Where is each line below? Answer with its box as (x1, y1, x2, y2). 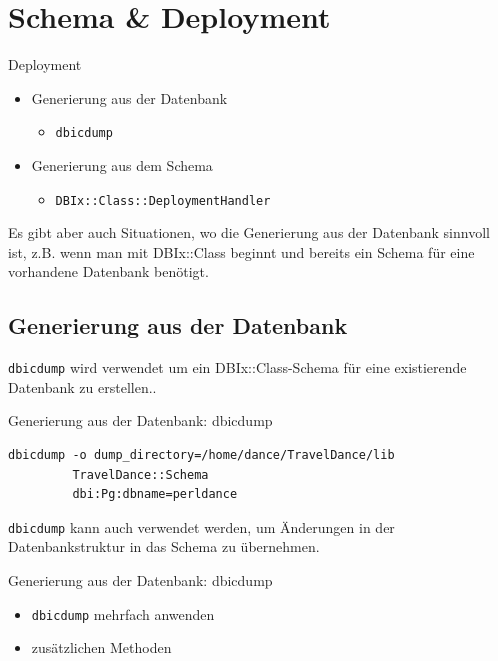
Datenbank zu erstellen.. (8, 376, 157, 397)
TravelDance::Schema (72, 467, 209, 482)
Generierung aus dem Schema (31, 154, 213, 175)
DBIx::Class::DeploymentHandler (55, 193, 271, 208)
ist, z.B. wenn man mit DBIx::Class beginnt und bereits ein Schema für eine (8, 241, 475, 262)
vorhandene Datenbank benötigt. (8, 261, 209, 282)
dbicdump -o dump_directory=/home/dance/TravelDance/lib (8, 448, 395, 463)
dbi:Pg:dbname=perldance (72, 487, 238, 502)
